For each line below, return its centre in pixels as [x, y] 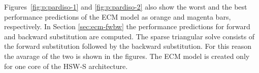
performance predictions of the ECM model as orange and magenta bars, [118, 16]
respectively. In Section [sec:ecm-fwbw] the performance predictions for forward [127, 26]
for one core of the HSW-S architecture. [66, 66]
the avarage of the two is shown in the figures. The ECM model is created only [127, 56]
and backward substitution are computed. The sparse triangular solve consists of [129, 36]
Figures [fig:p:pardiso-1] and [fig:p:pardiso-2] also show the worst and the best [126, 7]
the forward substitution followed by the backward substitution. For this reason [128, 46]
